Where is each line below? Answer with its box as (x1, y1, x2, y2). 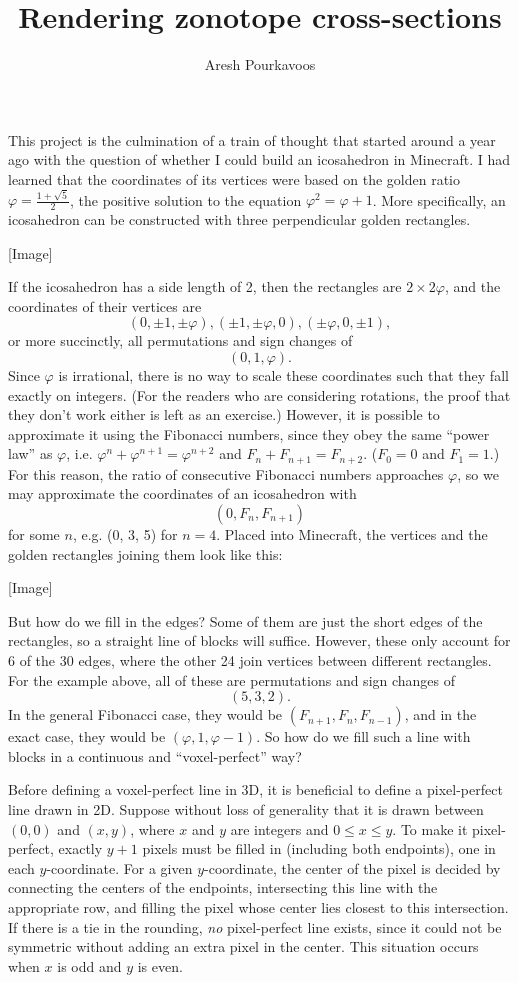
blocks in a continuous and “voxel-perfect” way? (8, 745, 302, 766)
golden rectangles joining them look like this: (8, 543, 283, 564)
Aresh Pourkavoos (204, 54, 316, 75)
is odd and (57, 955, 122, 976)
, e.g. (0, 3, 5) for (72, 524, 178, 545)
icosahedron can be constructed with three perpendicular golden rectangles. (8, 209, 471, 230)
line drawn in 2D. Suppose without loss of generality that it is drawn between (8, 798, 484, 819)
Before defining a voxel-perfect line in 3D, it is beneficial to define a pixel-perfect (8, 779, 503, 800)
